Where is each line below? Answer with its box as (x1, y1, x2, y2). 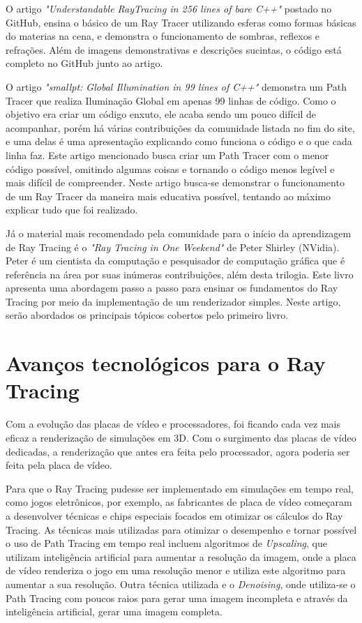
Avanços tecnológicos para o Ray (6, 349, 326, 377)
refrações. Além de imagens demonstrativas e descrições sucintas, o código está (6, 42, 342, 57)
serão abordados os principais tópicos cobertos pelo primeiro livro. (6, 308, 289, 322)
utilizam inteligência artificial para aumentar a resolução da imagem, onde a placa (6, 549, 356, 564)
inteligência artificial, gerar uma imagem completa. (6, 604, 223, 619)
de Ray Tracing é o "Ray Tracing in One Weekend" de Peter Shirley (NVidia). (6, 239, 340, 254)
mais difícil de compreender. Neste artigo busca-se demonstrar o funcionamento (6, 175, 345, 190)
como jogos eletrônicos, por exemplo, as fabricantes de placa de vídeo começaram (6, 495, 352, 509)
